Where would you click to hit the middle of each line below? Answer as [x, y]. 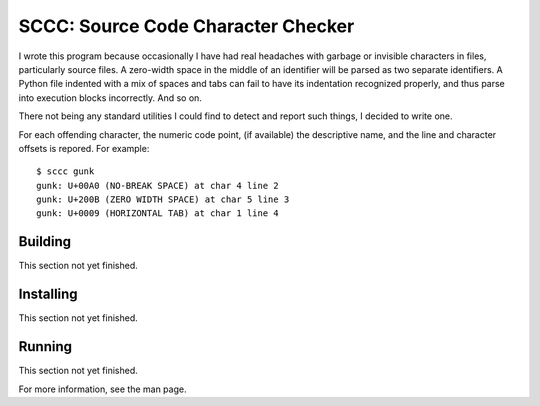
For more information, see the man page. [102, 389]
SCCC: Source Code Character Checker [186, 26]
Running [45, 346]
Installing [48, 294]
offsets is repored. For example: [84, 148]
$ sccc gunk [65, 171]
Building [45, 241]
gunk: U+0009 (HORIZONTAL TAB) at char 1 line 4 [157, 213]
